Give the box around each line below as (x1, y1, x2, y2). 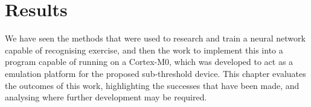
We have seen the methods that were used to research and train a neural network (5, 32, 306, 44)
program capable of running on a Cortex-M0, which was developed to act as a (5, 55, 293, 68)
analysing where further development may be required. (5, 91, 207, 103)
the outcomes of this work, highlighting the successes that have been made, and (5, 79, 300, 91)
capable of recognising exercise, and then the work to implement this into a (5, 43, 283, 56)
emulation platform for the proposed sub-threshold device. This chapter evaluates (5, 67, 306, 79)
